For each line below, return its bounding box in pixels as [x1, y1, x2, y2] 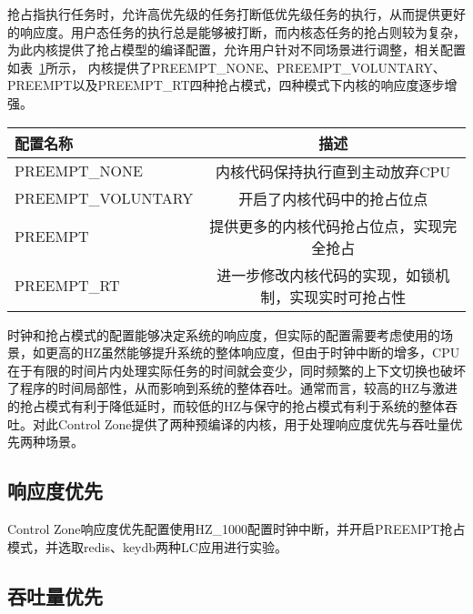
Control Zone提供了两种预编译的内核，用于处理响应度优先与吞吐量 [57, 414, 450, 433]
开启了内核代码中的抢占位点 [238, 187, 428, 209]
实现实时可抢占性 [289, 286, 407, 307]
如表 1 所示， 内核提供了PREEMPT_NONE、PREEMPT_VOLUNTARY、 [7, 57, 446, 76]
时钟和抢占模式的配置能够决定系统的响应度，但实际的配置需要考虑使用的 [7, 325, 440, 344]
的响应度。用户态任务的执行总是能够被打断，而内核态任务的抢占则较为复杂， [7, 22, 466, 41]
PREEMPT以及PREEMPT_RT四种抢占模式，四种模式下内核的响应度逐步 [7, 75, 445, 95]
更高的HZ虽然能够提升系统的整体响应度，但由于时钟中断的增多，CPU [45, 343, 460, 362]
